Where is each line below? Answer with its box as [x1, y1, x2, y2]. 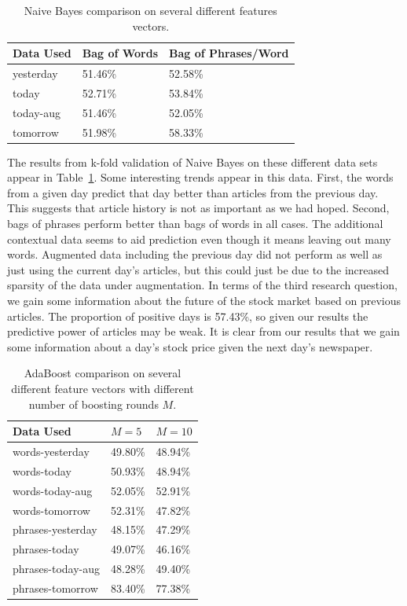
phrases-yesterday [13, 521, 97, 538]
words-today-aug [13, 482, 93, 498]
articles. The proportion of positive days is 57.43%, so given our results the [7, 307, 368, 324]
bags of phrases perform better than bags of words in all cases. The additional [7, 215, 383, 232]
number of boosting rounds [28, 395, 159, 412]
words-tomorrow [13, 501, 90, 518]
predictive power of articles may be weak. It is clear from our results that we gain [7, 323, 400, 340]
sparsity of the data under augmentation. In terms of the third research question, [7, 277, 398, 293]
